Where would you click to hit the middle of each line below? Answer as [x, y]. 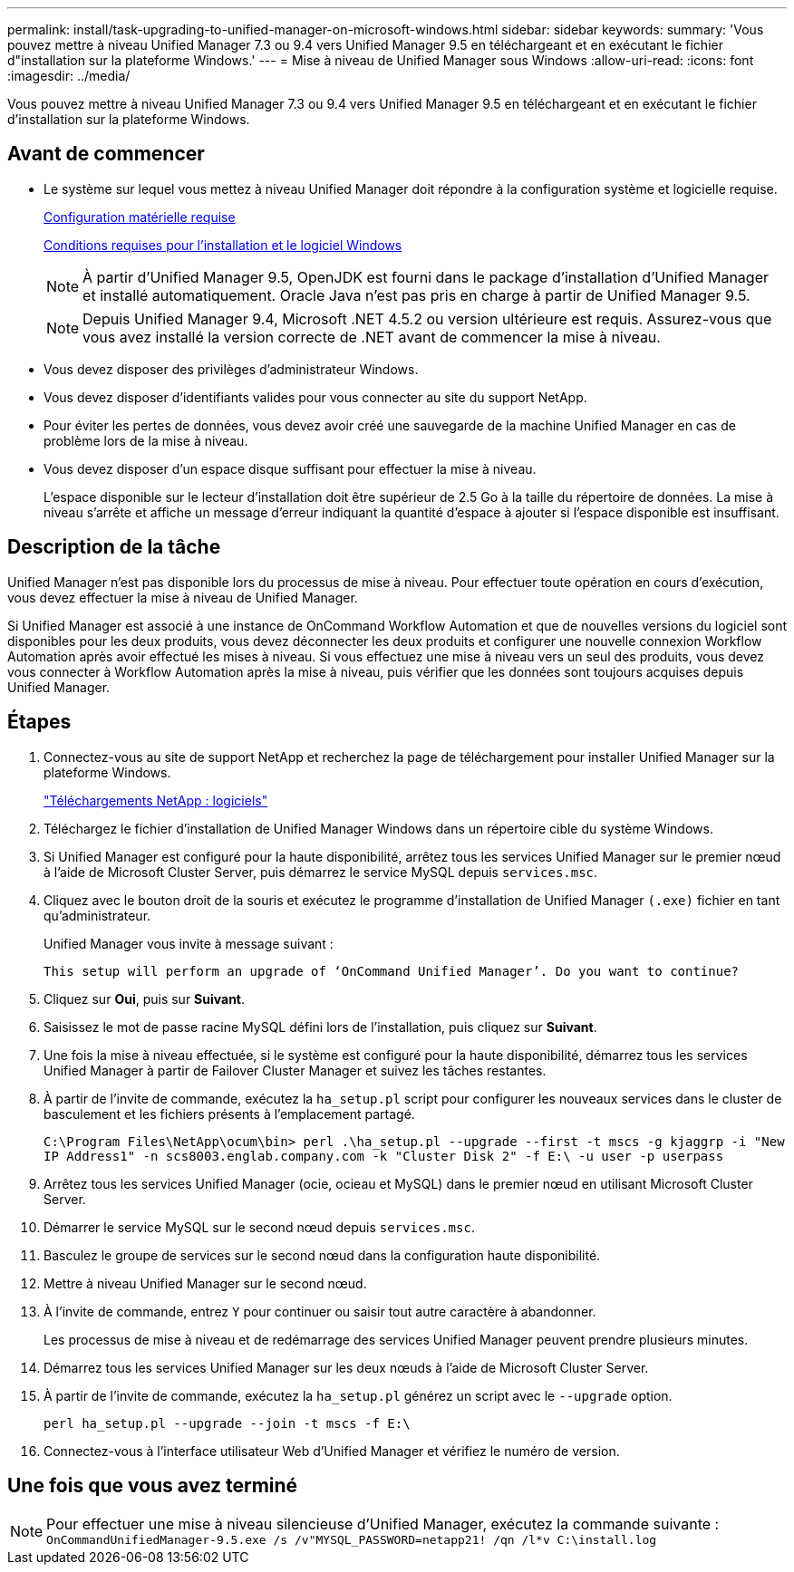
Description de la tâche [114, 547]
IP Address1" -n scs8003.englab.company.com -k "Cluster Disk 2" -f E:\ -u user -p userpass [384, 1156]
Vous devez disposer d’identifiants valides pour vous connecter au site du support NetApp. [315, 397]
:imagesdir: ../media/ [69, 76]
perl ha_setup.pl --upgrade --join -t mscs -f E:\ [227, 1423]
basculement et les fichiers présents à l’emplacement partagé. [229, 1114]
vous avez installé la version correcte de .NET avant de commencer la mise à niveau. [372, 337]
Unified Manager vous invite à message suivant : [189, 943]
